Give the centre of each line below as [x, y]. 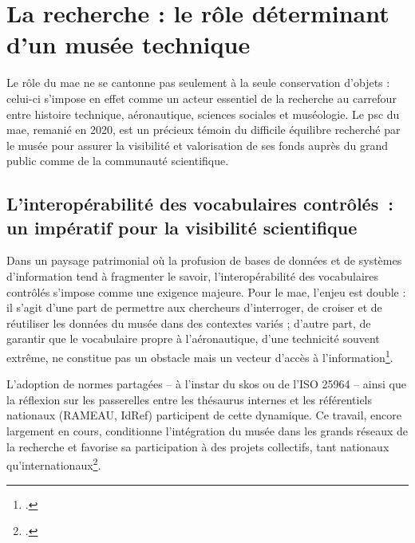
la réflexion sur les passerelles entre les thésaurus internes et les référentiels [190, 399]
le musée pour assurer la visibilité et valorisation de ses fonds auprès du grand [198, 145]
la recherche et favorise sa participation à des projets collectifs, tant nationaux [198, 446]
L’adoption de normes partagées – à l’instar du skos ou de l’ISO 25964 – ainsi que [206, 384]
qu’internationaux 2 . [54, 464]
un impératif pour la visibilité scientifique [182, 227]
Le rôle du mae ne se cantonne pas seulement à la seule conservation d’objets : [198, 83]
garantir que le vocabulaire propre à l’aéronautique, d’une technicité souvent [193, 338]
